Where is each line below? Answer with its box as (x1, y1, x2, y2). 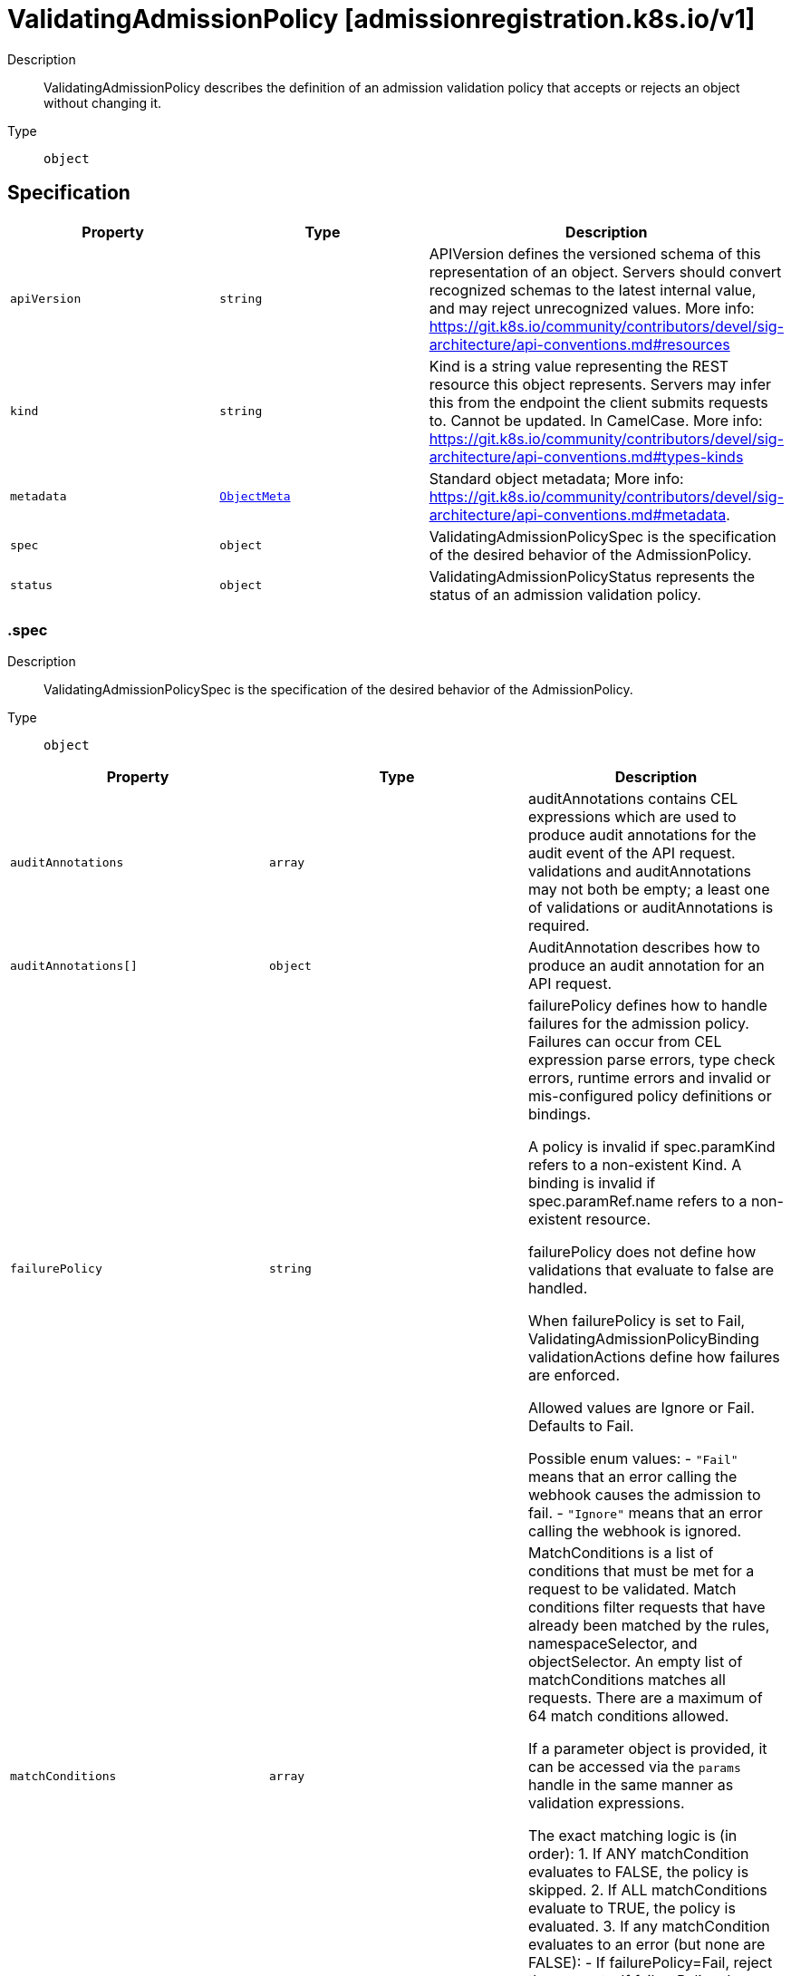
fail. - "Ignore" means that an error (527, 1504, 763, 1523)
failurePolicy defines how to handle (527, 996, 767, 1015)
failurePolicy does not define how (527, 1243, 757, 1262)
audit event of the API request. (527, 844, 736, 863)
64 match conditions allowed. (527, 1707, 729, 1726)
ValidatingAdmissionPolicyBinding (527, 1330, 759, 1349)
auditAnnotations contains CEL (527, 789, 738, 809)
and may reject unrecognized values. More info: (429, 298, 755, 317)
